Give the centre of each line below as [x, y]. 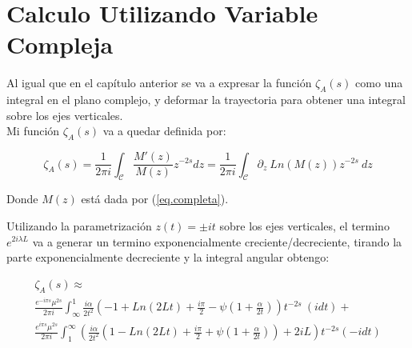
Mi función [33, 131]
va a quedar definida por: [164, 131]
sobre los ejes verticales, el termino [304, 225]
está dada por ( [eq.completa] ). [155, 199]
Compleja [60, 44]
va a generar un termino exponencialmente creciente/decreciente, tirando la [217, 241]
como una [379, 83]
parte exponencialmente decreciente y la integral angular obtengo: [168, 257]
